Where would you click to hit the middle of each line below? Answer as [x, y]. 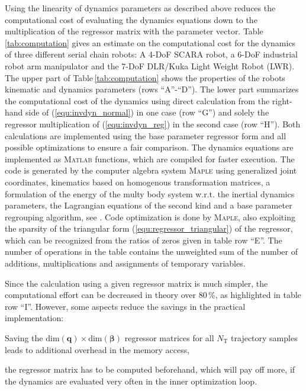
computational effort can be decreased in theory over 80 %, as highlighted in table [153, 295]
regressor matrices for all [169, 338]
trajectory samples [264, 338]
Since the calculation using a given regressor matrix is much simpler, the [136, 283]
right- [282, 100]
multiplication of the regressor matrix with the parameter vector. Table [134, 31]
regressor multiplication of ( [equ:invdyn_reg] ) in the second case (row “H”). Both [153, 124]
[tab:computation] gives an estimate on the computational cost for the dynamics [150, 42]
